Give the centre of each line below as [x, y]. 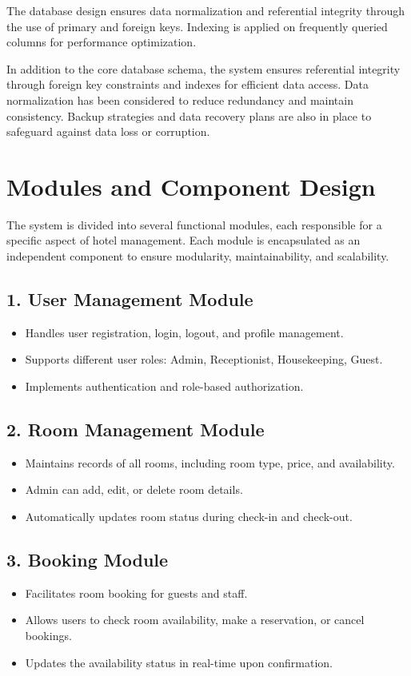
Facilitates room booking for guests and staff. [136, 592]
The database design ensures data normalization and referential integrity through [205, 10]
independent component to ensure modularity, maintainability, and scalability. [198, 256]
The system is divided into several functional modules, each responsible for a [194, 224]
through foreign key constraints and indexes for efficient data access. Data [188, 84]
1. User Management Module [130, 299]
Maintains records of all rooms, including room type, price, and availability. [210, 462]
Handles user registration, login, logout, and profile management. [184, 332]
